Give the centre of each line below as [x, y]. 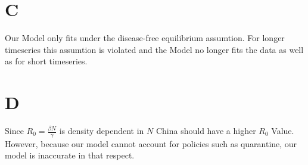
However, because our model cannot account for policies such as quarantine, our [151, 143]
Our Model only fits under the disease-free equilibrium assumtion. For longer [145, 38]
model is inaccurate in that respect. [70, 155]
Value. [283, 131]
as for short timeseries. [46, 61]
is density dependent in [102, 131]
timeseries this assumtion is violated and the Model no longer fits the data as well [154, 49]
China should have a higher [206, 131]
